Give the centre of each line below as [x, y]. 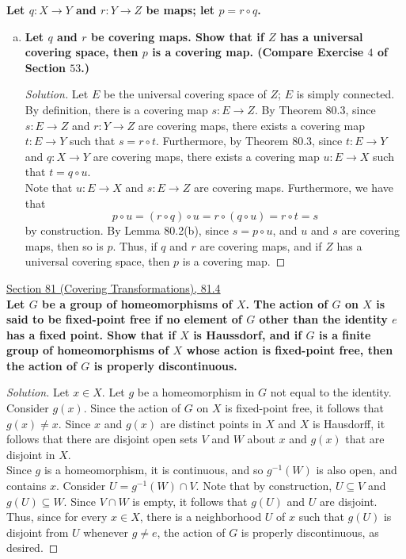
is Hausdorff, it [349, 423]
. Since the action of [132, 408]
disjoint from [38, 532]
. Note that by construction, [264, 486]
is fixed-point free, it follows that [305, 408]
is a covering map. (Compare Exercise [258, 52]
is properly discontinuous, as [310, 532]
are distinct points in [211, 423]
